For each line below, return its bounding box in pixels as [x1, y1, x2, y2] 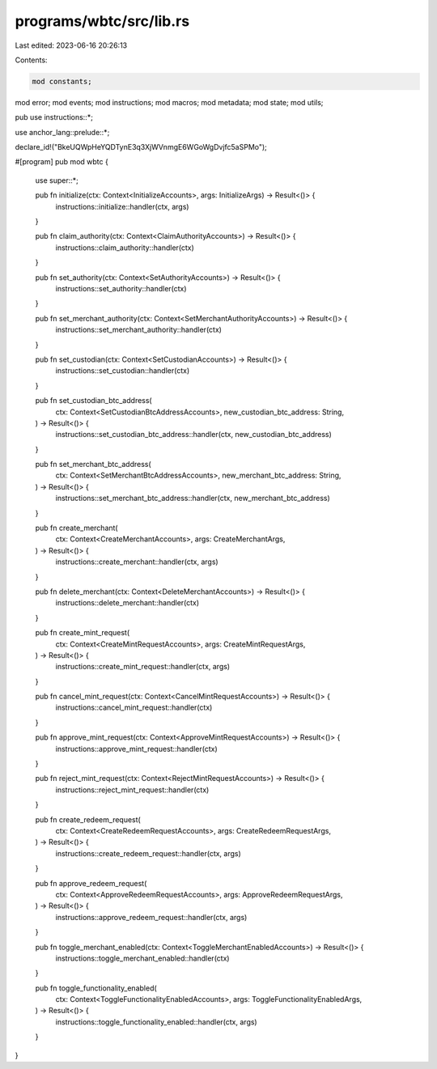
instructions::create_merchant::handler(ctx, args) [55, 557, 218, 566]
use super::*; [35, 175, 78, 185]
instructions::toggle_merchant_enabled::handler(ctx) [55, 953, 230, 963]
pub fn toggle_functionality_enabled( [35, 983, 157, 993]
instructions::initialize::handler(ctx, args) [55, 201, 189, 211]
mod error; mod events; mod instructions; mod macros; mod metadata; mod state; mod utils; [15, 97, 324, 107]
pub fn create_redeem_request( [35, 814, 141, 825]
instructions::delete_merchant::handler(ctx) [55, 598, 200, 608]
